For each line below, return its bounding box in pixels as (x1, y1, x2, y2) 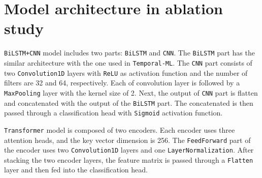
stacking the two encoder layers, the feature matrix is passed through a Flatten (4, 154, 253, 165)
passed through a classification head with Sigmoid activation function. (4, 107, 223, 118)
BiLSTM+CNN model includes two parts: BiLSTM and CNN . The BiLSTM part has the (4, 47, 255, 58)
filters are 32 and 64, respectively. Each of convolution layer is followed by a (4, 77, 240, 88)
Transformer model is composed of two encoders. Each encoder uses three (4, 124, 235, 135)
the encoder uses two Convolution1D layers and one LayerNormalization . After (4, 144, 254, 155)
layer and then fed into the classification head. (4, 164, 148, 175)
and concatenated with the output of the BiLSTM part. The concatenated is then (4, 97, 253, 108)
